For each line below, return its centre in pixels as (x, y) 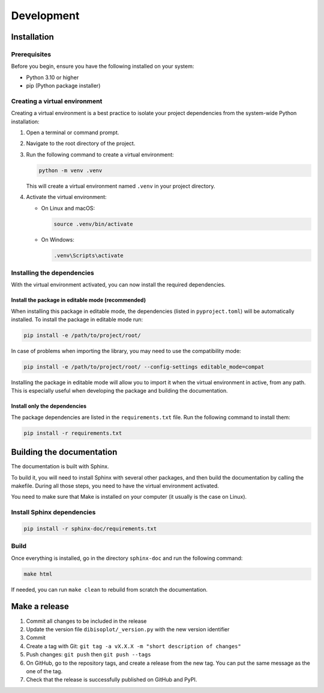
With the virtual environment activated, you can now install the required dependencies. (118, 285)
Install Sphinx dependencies (53, 513)
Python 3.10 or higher (52, 77)
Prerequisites (31, 54)
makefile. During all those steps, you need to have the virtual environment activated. (115, 486)
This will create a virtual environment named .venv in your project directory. (121, 186)
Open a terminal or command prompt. (73, 132)
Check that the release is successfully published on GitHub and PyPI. (112, 680)
